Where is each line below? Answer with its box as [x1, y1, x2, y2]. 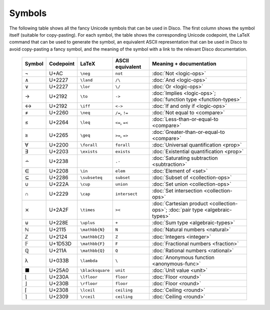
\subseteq [80, 175, 102, 180]
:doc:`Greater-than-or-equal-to [151, 128, 225, 135]
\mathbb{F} [80, 241, 105, 246]
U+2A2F [49, 206, 69, 213]
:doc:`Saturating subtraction [151, 154, 218, 162]
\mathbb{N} [80, 227, 105, 232]
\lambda [80, 258, 97, 263]
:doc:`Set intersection [151, 187, 202, 194]
